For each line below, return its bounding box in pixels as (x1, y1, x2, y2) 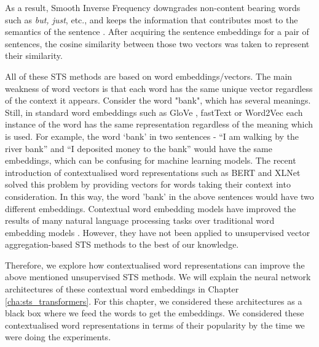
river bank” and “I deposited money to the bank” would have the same (5, 142, 272, 154)
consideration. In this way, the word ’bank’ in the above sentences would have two (5, 189, 314, 202)
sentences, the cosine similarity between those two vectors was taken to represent (5, 37, 310, 50)
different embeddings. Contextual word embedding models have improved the (5, 202, 296, 215)
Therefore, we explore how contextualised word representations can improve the (5, 258, 305, 271)
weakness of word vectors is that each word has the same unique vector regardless (5, 82, 313, 94)
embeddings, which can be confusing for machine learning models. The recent (5, 154, 296, 167)
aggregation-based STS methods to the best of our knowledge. (5, 238, 239, 251)
